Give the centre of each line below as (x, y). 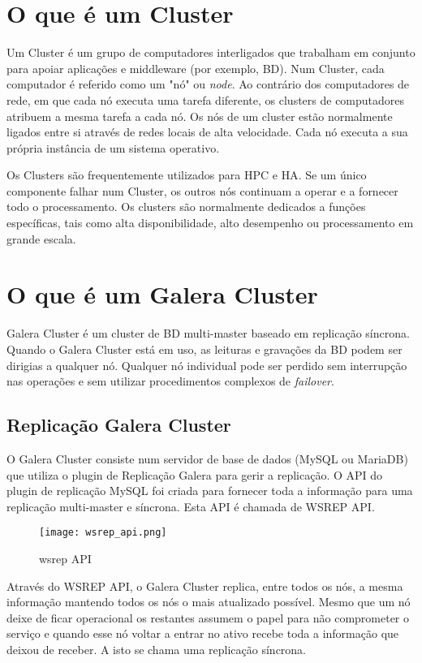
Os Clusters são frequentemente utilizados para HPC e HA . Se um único (187, 175)
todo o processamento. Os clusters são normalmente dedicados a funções (186, 207)
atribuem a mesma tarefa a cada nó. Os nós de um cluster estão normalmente (200, 116)
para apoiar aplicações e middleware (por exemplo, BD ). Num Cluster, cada (196, 68)
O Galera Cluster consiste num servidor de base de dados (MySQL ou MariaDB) (207, 458)
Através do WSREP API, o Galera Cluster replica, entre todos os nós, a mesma (205, 586)
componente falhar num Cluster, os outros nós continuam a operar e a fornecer (202, 190)
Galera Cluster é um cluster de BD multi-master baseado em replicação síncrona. (208, 333)
